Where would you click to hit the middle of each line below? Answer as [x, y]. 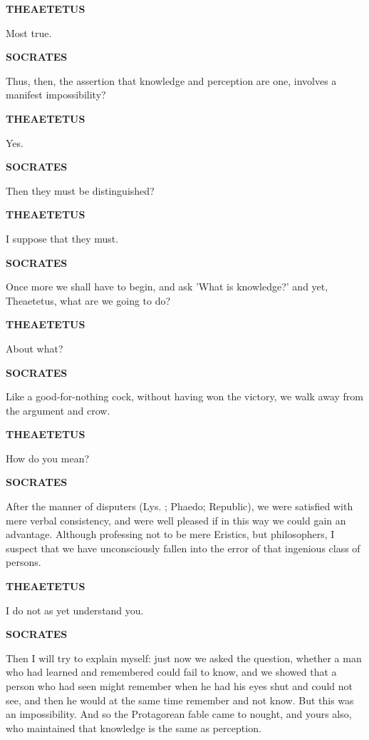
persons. [24, 562]
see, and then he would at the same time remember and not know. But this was [180, 700]
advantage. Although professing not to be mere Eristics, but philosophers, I [170, 534]
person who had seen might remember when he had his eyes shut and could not [179, 686]
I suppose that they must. [62, 238]
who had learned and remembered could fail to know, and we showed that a [171, 672]
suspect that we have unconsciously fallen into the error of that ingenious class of [183, 548]
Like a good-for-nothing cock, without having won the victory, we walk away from [184, 396]
